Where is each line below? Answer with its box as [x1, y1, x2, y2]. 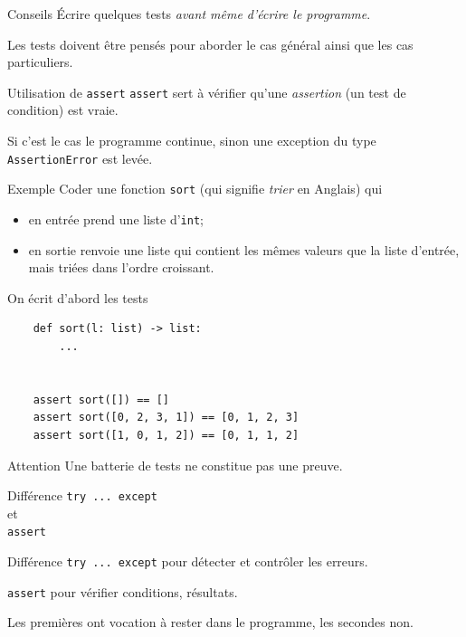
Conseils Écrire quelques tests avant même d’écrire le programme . [7, 5, 371, 23]
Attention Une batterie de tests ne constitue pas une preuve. [7, 455, 343, 474]
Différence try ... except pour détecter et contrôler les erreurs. [7, 552, 368, 571]
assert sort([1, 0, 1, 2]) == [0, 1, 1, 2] [33, 428, 300, 442]
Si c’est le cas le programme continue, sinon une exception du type [7, 131, 376, 150]
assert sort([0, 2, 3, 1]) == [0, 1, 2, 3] [33, 411, 300, 424]
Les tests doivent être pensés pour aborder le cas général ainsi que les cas [7, 34, 414, 53]
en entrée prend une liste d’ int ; [28, 209, 204, 228]
